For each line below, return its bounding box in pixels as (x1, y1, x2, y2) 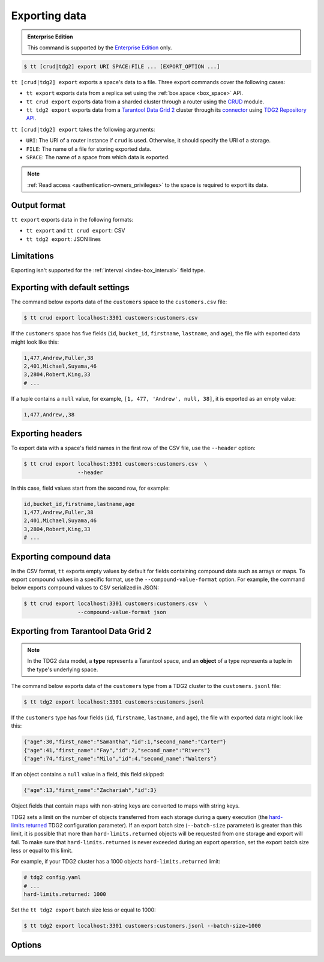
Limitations (11, 251, 54, 261)
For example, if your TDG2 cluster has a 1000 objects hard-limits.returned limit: (11, 858, 221, 865)
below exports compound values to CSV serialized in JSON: (11, 584, 159, 591)
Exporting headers (11, 428, 82, 439)
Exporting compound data (11, 552, 111, 562)
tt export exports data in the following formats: (11, 216, 134, 223)
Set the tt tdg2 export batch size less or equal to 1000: (11, 906, 156, 913)
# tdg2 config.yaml (23, 874, 81, 881)
